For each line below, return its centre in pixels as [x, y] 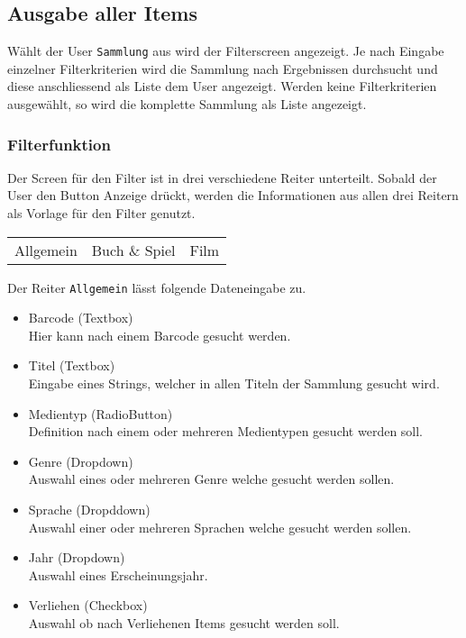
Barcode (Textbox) [81, 318]
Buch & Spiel [133, 250]
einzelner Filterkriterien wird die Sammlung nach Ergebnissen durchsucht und [223, 68]
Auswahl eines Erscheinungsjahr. [118, 574]
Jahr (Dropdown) [77, 557]
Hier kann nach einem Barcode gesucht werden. [160, 335]
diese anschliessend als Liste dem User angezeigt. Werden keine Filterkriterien [222, 86]
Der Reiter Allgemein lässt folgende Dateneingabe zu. [157, 287]
